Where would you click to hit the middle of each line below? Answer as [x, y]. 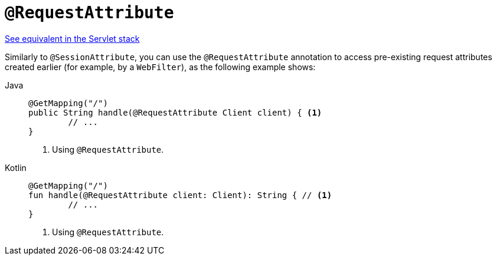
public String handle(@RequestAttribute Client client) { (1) [175, 112]
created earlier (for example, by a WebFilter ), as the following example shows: [160, 67]
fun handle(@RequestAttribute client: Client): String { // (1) [180, 195]
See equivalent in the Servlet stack [72, 38]
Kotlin [16, 167]
